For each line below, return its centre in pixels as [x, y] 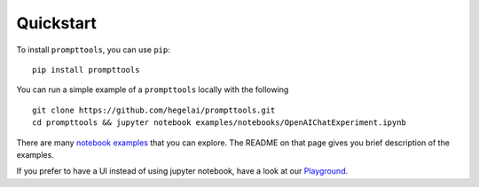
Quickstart [57, 23]
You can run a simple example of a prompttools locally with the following [153, 90]
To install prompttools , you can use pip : [93, 50]
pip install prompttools [86, 70]
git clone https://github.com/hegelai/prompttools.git [154, 110]
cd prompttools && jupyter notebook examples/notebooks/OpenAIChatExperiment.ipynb [220, 123]
